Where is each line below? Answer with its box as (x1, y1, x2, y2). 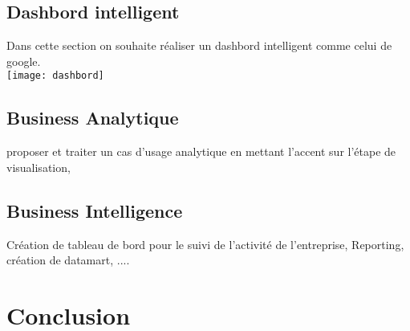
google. (6, 52, 41, 69)
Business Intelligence (6, 198, 183, 223)
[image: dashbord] (6, 70, 104, 82)
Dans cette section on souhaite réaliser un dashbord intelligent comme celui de (6, 37, 392, 54)
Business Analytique (6, 105, 179, 130)
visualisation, (6, 158, 71, 175)
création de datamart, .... (6, 251, 130, 268)
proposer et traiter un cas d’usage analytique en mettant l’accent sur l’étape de (6, 143, 396, 160)
